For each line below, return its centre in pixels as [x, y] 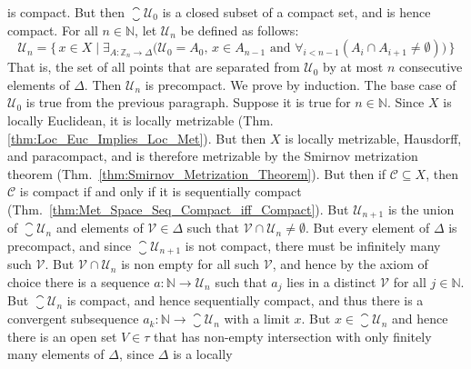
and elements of [100, 228]
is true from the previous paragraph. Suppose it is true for [188, 102]
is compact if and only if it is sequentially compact [160, 191]
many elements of [56, 354]
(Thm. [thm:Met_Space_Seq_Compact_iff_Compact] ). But [178, 209]
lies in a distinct [331, 282]
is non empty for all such [190, 264]
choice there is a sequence [79, 282]
